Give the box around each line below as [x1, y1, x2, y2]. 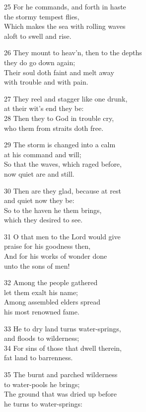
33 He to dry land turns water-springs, [4, 323, 121, 333]
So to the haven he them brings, [4, 205, 102, 215]
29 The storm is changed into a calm [4, 139, 116, 150]
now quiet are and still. [4, 168, 74, 179]
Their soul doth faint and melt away [4, 67, 114, 77]
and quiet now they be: [4, 195, 74, 206]
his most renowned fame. [4, 307, 79, 317]
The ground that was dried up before [4, 389, 117, 399]
